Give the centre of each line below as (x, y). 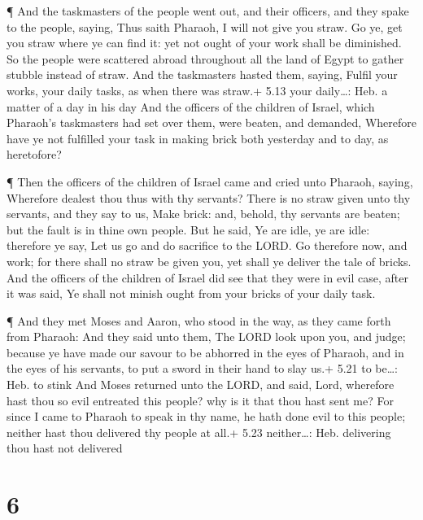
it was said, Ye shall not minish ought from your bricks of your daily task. (191, 293)
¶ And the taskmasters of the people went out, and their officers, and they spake (208, 11)
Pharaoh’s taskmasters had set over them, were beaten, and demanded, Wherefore (212, 122)
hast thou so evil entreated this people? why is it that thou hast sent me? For (200, 400)
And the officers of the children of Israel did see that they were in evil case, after (207, 277)
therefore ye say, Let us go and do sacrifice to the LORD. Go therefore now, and (207, 245)
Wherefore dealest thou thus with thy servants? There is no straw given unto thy (209, 197)
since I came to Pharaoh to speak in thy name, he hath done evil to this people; (206, 416)
